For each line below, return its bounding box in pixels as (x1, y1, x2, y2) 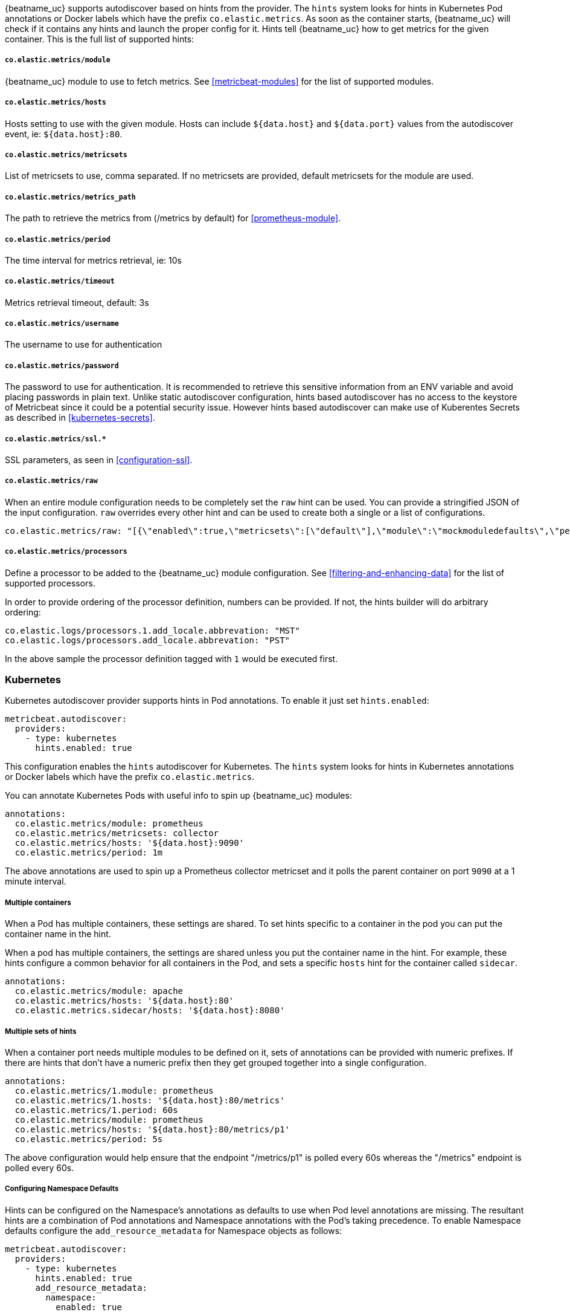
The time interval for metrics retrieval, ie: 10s (5, 255, 182, 265)
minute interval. (5, 876, 66, 887)
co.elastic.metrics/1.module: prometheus (14, 1085, 214, 1096)
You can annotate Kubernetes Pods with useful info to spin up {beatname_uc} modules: (5, 790, 352, 801)
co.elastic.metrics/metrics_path (5, 192, 136, 201)
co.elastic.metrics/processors (5, 547, 127, 556)
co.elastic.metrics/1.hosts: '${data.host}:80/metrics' (14, 1095, 285, 1105)
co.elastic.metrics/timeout (5, 277, 115, 286)
